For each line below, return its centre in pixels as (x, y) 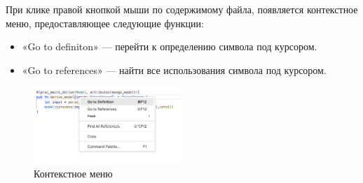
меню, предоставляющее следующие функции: (105, 23)
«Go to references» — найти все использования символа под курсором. (174, 69)
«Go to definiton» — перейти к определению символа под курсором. (170, 46)
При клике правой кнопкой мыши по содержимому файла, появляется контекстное (182, 9)
